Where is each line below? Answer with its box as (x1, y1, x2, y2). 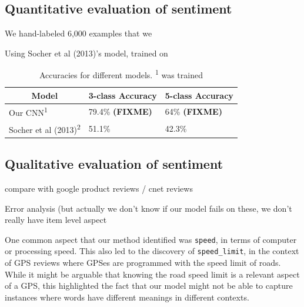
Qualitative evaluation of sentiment (5, 155, 223, 173)
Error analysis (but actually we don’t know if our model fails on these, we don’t (5, 202, 292, 214)
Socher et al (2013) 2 (9, 121, 81, 135)
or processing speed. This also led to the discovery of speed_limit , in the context (5, 245, 299, 257)
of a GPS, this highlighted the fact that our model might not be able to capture (5, 279, 293, 292)
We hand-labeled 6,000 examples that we (5, 27, 152, 39)
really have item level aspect (5, 213, 107, 226)
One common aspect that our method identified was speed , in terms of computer (5, 233, 297, 245)
